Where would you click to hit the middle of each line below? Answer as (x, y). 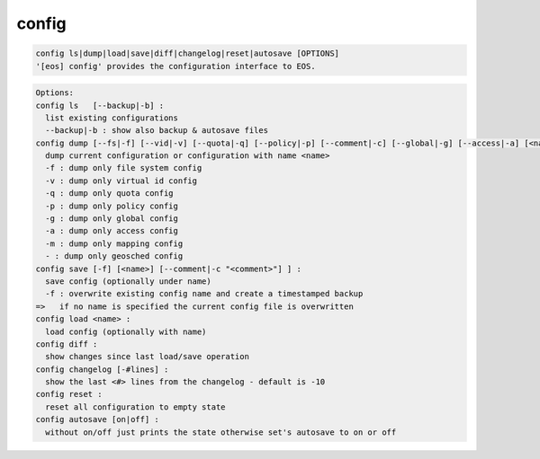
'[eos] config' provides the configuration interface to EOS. (175, 66)
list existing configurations (112, 118)
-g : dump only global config (112, 219)
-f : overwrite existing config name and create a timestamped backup (204, 294)
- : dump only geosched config (114, 256)
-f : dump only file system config (124, 168)
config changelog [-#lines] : (102, 369)
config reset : (69, 394)
